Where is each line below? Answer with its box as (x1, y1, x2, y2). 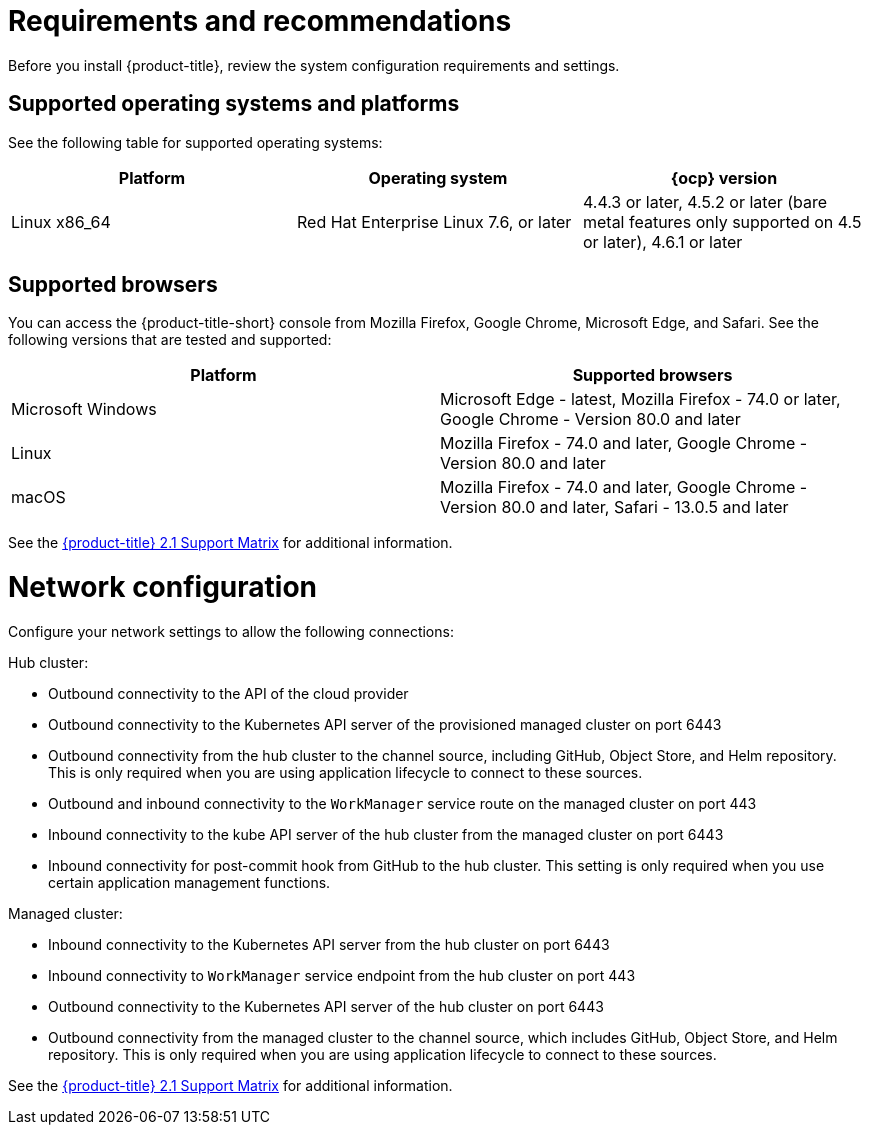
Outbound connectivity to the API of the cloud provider (48, 684, 409, 702)
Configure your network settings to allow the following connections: (8, 622, 454, 640)
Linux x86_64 (11, 211, 111, 232)
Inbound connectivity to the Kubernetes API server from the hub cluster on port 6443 (48, 935, 610, 953)
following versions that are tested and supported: (8, 331, 332, 349)
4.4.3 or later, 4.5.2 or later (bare (582, 191, 828, 212)
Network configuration (8, 570, 318, 605)
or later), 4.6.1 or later (582, 231, 743, 252)
